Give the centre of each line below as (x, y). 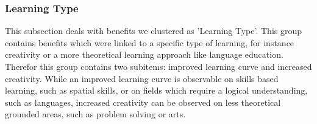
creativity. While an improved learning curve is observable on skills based (142, 78)
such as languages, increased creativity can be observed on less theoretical (143, 102)
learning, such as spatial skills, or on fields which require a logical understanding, (156, 90)
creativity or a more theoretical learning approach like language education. (144, 54)
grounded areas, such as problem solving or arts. (95, 114)
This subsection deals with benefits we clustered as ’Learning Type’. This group (154, 31)
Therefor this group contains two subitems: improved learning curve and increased (158, 66)
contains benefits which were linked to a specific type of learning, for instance (150, 42)
